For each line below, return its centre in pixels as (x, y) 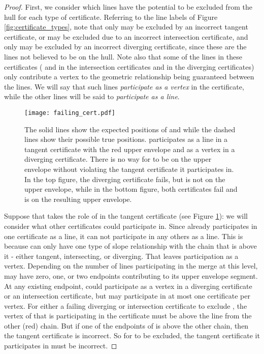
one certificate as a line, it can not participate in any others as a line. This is (124, 236)
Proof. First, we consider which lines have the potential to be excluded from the (128, 7)
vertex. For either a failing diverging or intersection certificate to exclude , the (126, 305)
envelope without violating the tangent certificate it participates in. (129, 169)
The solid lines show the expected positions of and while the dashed (130, 129)
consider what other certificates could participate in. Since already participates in (131, 226)
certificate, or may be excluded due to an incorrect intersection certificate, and (126, 36)
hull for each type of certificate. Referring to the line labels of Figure (111, 17)
